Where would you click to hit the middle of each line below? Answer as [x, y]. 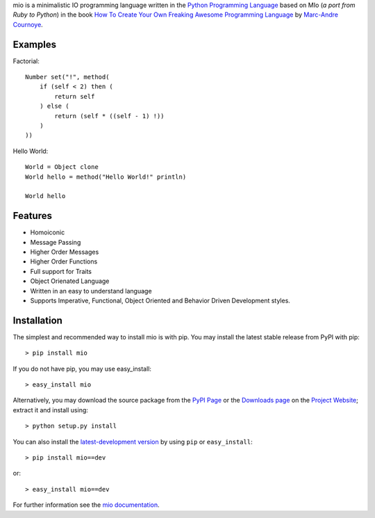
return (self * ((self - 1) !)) [109, 116]
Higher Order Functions [64, 261]
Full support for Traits [61, 271]
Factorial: [26, 61]
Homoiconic [48, 232]
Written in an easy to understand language [91, 291]
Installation [37, 320]
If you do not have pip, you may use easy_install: [82, 369]
